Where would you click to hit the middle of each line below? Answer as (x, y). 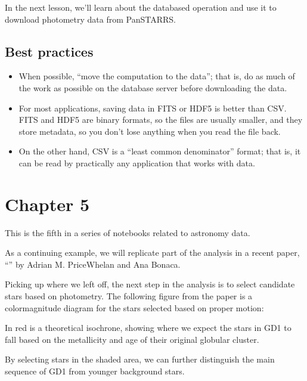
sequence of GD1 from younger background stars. (95, 371)
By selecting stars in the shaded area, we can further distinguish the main (140, 359)
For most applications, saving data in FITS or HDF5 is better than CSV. (153, 108)
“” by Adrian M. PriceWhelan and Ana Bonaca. (93, 264)
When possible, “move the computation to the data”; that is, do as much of (157, 76)
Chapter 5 (47, 204)
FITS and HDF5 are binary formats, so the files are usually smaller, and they (161, 120)
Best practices (49, 51)
